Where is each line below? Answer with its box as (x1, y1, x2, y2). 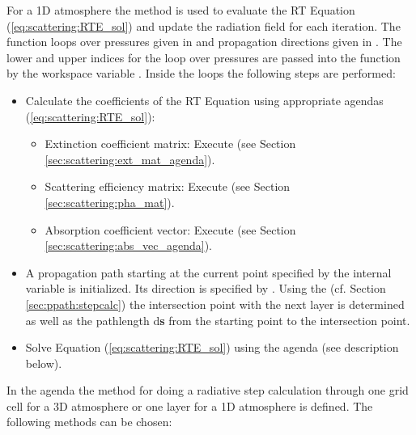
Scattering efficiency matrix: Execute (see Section (45, 178, 291, 195)
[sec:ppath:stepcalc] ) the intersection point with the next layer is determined (25, 295, 405, 312)
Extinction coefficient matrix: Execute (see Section (45, 135, 296, 152)
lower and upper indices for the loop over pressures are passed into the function (6, 49, 401, 65)
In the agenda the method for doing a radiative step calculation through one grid (6, 382, 409, 399)
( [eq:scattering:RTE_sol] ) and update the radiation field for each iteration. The (6, 17, 401, 34)
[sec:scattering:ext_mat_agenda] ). (45, 150, 215, 167)
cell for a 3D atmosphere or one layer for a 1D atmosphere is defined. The (6, 397, 373, 414)
